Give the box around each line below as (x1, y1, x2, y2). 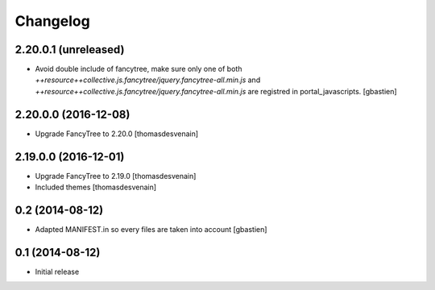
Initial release (35, 267, 80, 276)
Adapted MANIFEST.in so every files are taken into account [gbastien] (35, 224, 267, 234)
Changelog (14, 12, 90, 30)
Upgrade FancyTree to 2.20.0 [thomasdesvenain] (35, 129, 199, 139)
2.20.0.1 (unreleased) (14, 43, 125, 56)
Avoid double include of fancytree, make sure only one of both (35, 64, 242, 74)
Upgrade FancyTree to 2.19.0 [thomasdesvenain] (35, 171, 197, 180)
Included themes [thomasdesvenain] (35, 182, 157, 193)
